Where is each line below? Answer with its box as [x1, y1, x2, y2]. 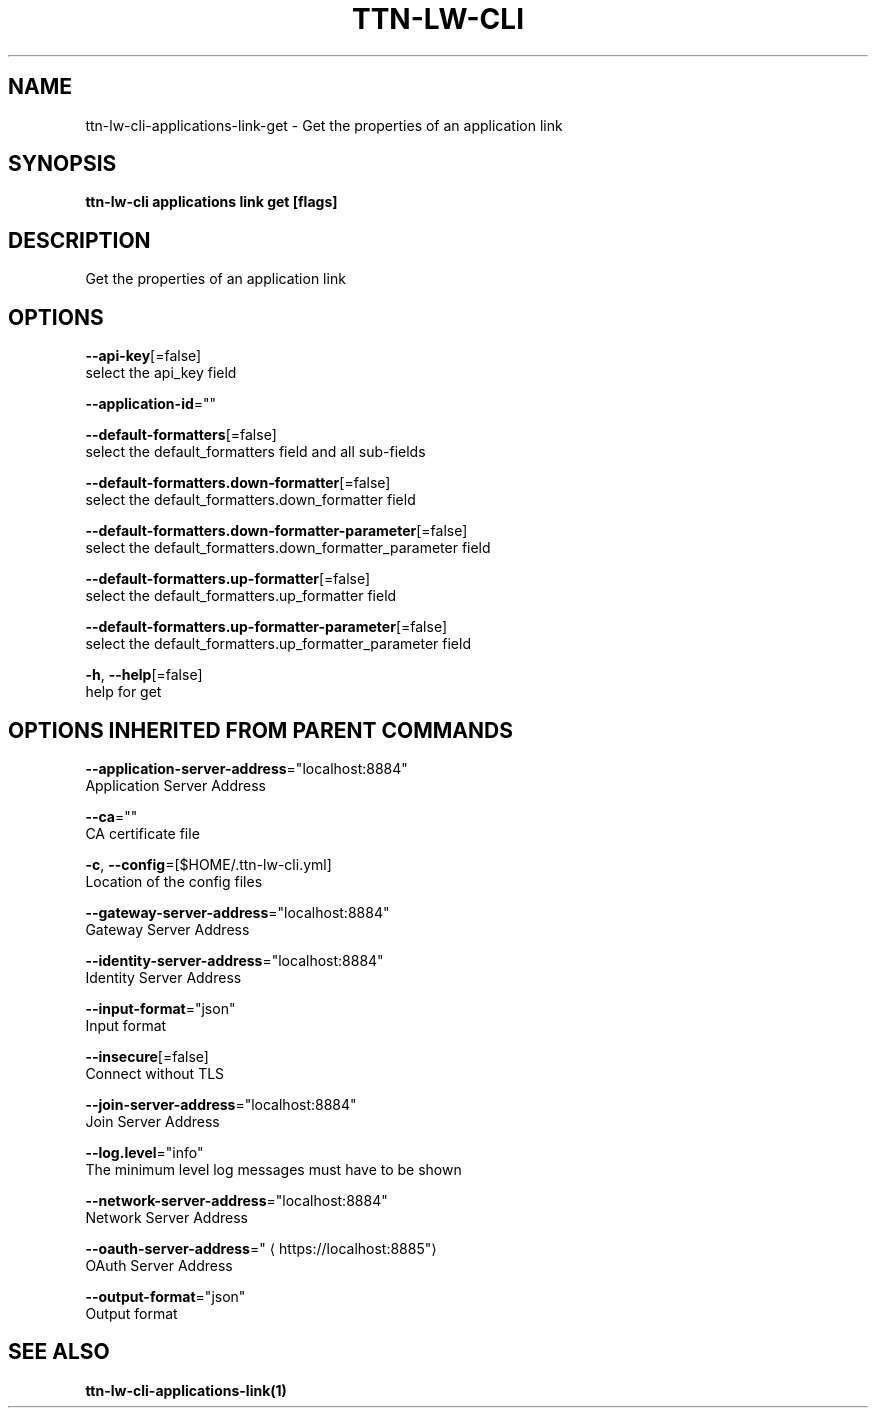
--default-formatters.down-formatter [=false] [85, 474, 391, 492]
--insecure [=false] [85, 1047, 209, 1065]
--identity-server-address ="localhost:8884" [85, 951, 384, 969]
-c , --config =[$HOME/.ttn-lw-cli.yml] [85, 855, 332, 873]
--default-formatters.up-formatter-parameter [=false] [85, 618, 447, 636]
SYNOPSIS [8, 151, 117, 177]
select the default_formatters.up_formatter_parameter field [85, 635, 471, 653]
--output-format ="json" [85, 1287, 246, 1305]
